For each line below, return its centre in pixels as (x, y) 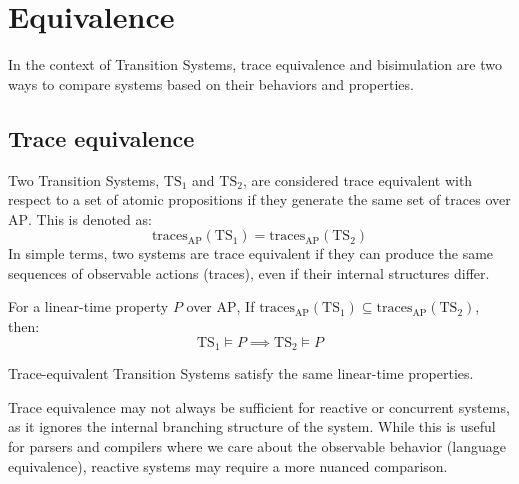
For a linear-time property (88, 306)
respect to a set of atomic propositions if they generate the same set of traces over (259, 199)
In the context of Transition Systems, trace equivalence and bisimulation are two (255, 64)
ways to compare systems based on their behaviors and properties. (211, 83)
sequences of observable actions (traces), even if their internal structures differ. (249, 272)
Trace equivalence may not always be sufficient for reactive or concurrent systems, (259, 406)
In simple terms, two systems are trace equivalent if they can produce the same (251, 253)
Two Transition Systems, (84, 179)
